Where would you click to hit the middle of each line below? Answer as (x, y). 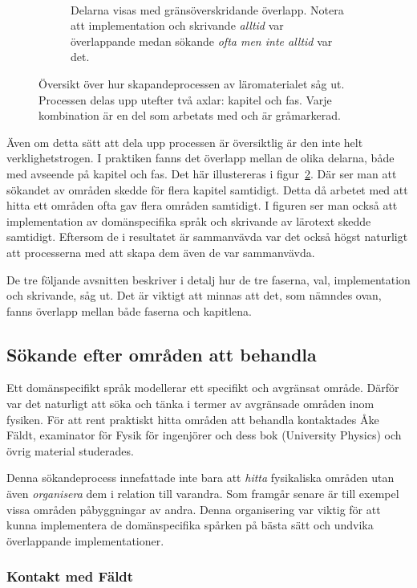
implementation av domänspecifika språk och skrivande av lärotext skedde (189, 220)
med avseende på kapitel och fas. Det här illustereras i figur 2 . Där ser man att (202, 173)
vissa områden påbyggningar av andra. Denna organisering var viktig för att (194, 509)
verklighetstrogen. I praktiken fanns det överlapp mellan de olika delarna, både (200, 158)
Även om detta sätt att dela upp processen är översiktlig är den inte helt (185, 142)
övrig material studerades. (70, 450)
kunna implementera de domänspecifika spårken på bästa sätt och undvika (190, 525)
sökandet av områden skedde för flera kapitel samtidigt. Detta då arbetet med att (207, 189)
